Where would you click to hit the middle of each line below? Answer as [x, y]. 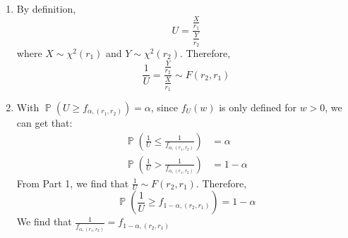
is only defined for [258, 107]
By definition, [46, 8]
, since [164, 107]
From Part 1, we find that [73, 183]
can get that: [44, 122]
